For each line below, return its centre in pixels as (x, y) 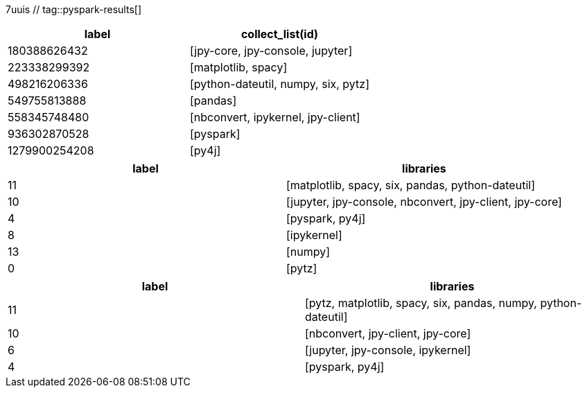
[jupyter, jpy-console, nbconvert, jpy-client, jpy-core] (424, 202)
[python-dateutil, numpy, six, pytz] (279, 84)
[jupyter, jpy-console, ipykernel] (388, 350)
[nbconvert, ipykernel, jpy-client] (275, 117)
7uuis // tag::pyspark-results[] (73, 9)
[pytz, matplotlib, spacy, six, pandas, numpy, (421, 303)
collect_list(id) (280, 34)
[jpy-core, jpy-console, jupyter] (271, 51)
